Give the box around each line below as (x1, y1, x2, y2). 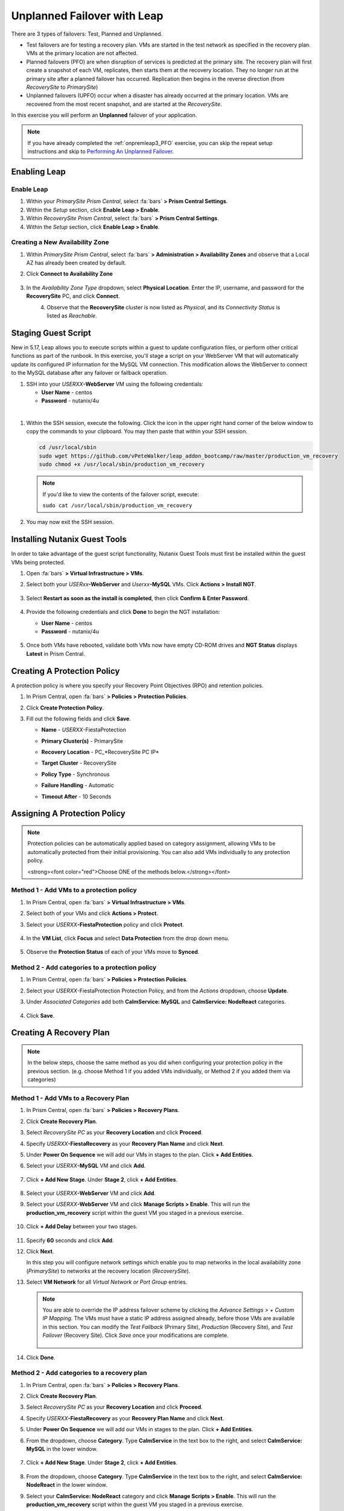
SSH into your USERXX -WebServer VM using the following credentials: (26, 380, 203, 387)
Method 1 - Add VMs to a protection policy (11, 886, 137, 895)
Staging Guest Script (11, 328, 92, 338)
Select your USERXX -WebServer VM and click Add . (26, 1189, 156, 1197)
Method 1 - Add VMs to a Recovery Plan (11, 1094, 130, 1102)
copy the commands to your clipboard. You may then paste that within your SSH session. (26, 428, 247, 435)
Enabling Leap (11, 167, 66, 177)
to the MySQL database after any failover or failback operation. (11, 369, 168, 377)
